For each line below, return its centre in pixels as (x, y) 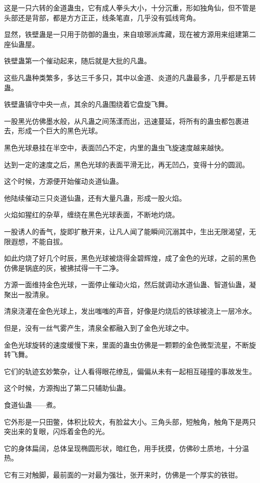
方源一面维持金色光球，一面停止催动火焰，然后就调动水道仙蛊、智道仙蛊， (126, 284)
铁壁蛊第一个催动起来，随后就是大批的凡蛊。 (77, 61)
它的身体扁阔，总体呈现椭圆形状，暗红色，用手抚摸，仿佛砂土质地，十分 (123, 448)
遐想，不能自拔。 (39, 241)
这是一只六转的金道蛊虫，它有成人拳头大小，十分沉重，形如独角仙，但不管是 (130, 7)
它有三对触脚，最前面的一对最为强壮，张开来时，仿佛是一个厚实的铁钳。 (123, 475)
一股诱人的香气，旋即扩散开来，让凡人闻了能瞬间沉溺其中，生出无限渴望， (126, 231)
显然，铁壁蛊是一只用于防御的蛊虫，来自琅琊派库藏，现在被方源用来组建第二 (130, 34)
